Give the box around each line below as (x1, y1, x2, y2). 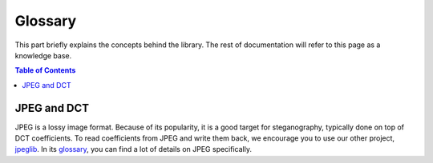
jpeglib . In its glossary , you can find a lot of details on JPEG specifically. (14, 145, 253, 154)
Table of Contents (14, 66, 76, 75)
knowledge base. (14, 50, 72, 60)
